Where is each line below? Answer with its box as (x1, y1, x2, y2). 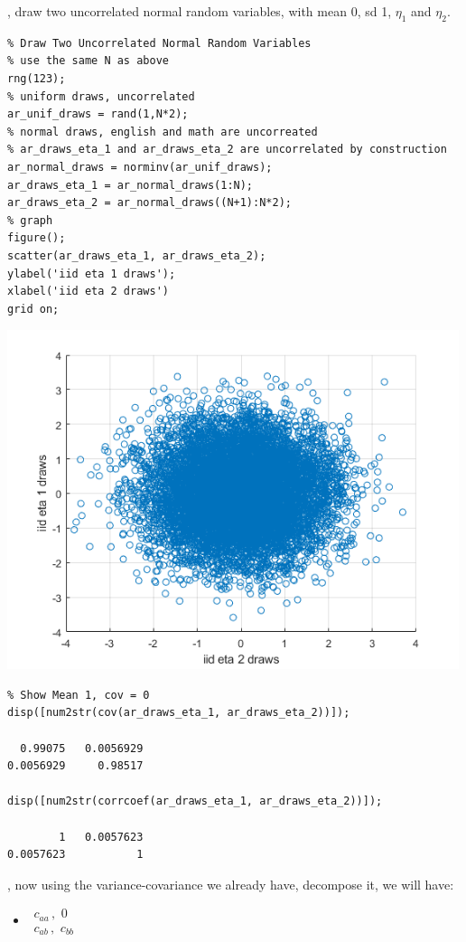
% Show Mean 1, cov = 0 (7, 688, 150, 702)
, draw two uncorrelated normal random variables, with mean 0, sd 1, (7, 2, 392, 20)
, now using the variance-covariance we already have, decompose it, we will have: (7, 874, 454, 893)
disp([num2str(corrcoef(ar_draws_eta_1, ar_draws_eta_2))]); (7, 795, 383, 808)
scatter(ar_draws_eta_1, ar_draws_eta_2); (7, 249, 266, 262)
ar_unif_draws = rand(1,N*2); (7, 108, 189, 121)
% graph (7, 213, 53, 227)
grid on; (7, 302, 60, 316)
